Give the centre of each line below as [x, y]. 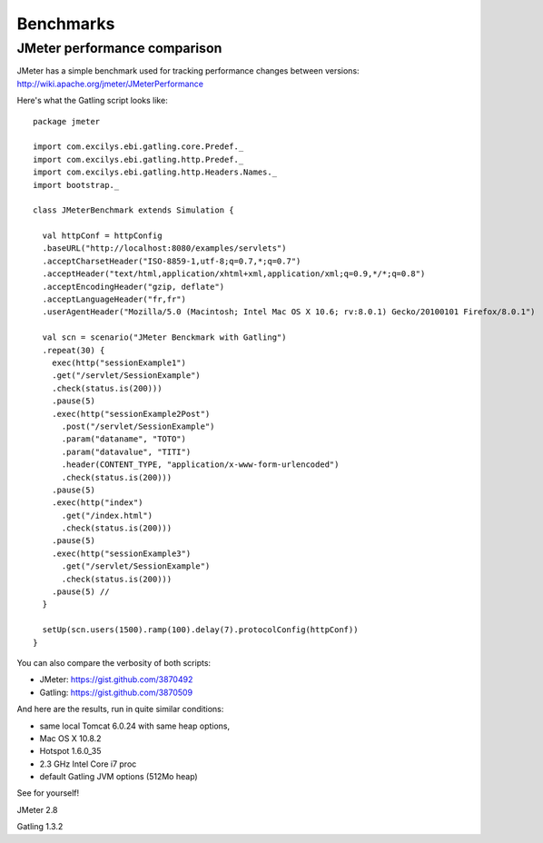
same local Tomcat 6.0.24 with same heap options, [135, 726]
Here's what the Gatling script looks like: [92, 101]
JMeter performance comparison [119, 48]
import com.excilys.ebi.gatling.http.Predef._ [138, 159]
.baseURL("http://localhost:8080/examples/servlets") [164, 248]
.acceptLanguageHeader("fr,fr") [114, 299]
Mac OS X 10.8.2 [70, 738]
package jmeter [67, 121]
